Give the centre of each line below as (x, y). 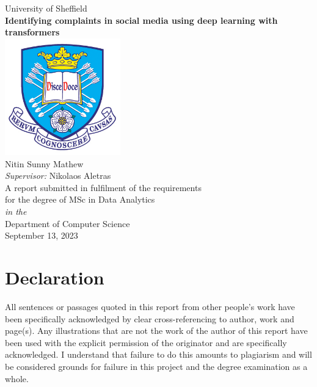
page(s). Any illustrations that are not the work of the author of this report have (156, 331)
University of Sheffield (46, 8)
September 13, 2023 (42, 235)
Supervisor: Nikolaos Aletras (58, 175)
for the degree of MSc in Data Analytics (80, 199)
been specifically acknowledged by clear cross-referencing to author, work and (150, 318)
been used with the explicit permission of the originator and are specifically (146, 342)
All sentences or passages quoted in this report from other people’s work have (150, 306)
